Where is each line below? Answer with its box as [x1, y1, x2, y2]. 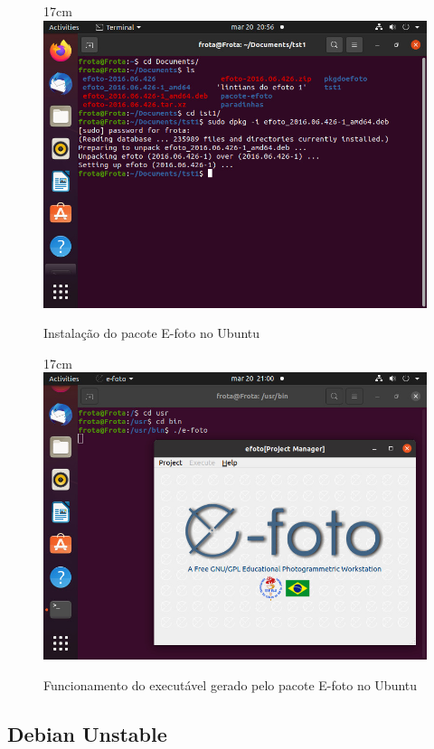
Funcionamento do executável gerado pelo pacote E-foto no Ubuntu [43, 675, 418, 694]
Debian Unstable [7, 719, 167, 747]
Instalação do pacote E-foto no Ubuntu [43, 323, 260, 342]
